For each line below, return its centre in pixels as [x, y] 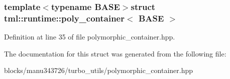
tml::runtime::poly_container [64, 18]
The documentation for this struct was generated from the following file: [115, 53]
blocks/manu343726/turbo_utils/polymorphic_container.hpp [99, 70]
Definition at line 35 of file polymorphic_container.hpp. [90, 37]
